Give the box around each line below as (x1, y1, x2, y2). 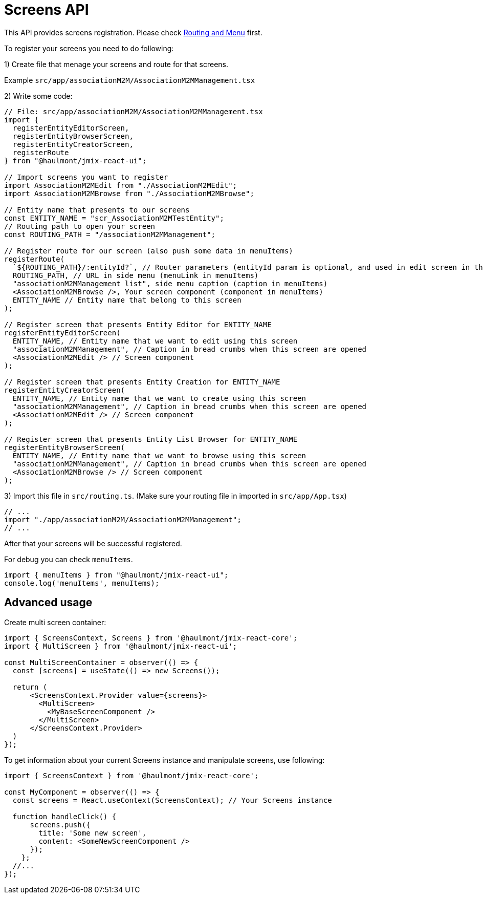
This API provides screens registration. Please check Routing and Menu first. (4, 28, 262, 37)
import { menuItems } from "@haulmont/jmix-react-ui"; (4, 570, 229, 579)
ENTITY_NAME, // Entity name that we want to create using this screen (12, 394, 306, 402)
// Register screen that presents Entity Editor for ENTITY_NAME (4, 320, 272, 329)
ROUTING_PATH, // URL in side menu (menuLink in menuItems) (12, 271, 259, 280)
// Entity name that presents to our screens (4, 205, 190, 214)
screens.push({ (30, 820, 91, 829)
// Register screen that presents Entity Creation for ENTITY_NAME (4, 377, 280, 386)
